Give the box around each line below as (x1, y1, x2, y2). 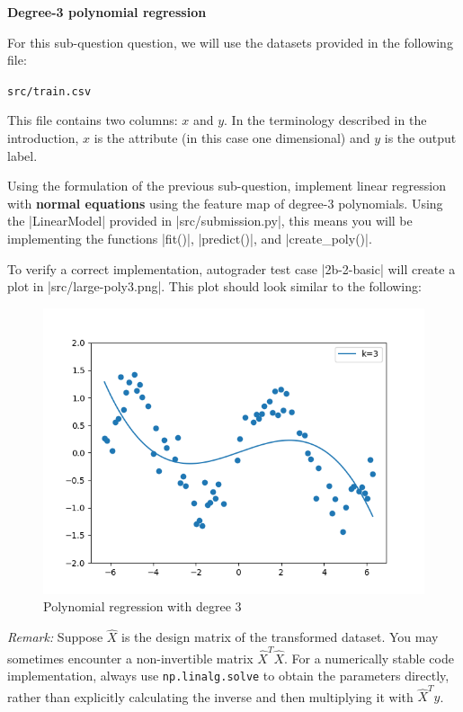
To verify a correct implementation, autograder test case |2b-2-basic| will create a (7, 259, 456, 278)
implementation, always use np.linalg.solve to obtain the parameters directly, (7, 666, 450, 685)
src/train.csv (7, 85, 92, 98)
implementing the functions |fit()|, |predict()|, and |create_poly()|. (7, 229, 372, 247)
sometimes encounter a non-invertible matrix (7, 648, 254, 667)
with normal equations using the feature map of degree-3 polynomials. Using (7, 193, 443, 212)
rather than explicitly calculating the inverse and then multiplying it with (7, 687, 414, 706)
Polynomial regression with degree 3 (43, 597, 242, 616)
